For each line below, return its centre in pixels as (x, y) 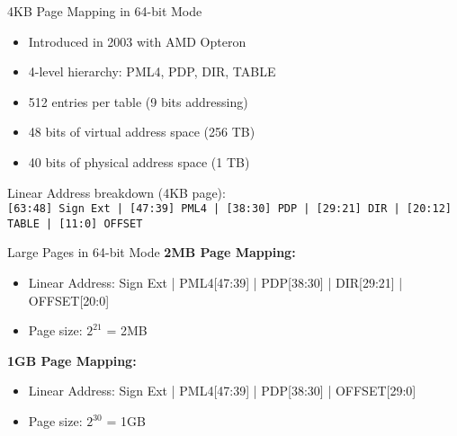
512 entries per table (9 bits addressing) (138, 101)
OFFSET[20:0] (69, 300)
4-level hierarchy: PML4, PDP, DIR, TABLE (152, 71)
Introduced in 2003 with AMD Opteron (137, 41)
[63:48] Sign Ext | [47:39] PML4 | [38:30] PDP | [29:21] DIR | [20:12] (229, 209)
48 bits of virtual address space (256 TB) (142, 132)
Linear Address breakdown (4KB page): (116, 192)
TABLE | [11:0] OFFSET (75, 223)
